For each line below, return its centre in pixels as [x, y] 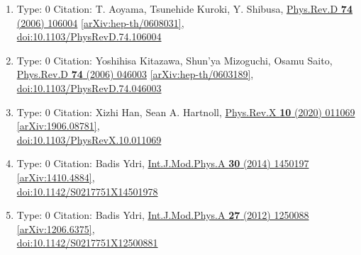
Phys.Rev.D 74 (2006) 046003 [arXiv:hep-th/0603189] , [135, 74]
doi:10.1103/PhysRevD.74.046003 [89, 87]
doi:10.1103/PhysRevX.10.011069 [89, 139]
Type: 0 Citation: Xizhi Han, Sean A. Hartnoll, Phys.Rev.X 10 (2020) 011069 [186, 112]
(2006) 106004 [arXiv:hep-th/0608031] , [100, 22]
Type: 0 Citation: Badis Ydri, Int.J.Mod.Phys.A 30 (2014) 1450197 [163, 163]
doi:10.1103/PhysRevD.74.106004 [89, 36]
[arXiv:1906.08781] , [58, 126]
